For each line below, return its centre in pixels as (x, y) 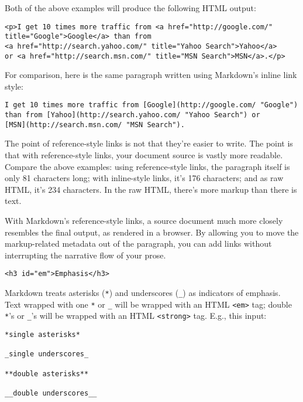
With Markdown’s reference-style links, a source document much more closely (144, 220)
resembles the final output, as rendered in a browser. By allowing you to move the (152, 232)
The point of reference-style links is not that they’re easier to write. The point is (149, 143)
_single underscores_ (47, 354)
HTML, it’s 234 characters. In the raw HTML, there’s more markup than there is (151, 189)
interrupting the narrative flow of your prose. (85, 255)
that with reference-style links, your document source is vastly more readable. (144, 154)
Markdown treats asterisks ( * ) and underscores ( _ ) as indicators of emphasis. (143, 292)
